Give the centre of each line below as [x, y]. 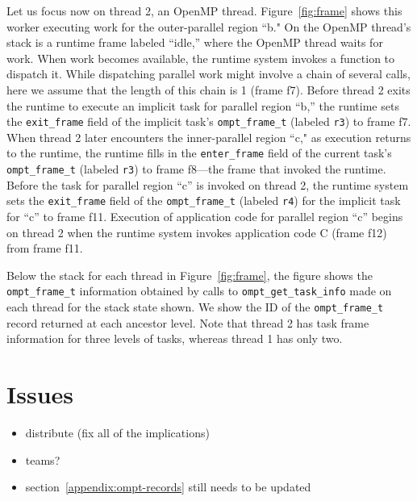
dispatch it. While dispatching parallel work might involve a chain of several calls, [208, 74]
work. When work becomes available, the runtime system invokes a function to [201, 58]
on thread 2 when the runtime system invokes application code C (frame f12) [197, 232]
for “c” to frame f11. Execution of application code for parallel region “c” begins [205, 216]
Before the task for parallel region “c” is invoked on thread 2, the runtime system [208, 184]
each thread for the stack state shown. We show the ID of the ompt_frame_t [195, 307]
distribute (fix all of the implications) [117, 432]
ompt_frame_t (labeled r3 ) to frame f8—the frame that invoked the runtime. [196, 169]
